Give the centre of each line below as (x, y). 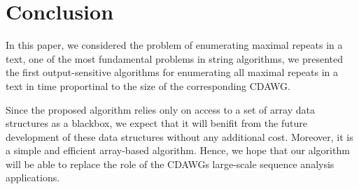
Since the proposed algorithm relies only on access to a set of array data (160, 109)
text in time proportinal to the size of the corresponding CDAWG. (148, 85)
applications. (33, 177)
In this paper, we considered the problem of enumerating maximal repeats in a (174, 45)
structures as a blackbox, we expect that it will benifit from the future (156, 123)
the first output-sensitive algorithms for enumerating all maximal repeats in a (172, 72)
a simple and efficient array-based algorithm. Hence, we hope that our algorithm (178, 150)
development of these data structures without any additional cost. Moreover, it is (179, 136)
